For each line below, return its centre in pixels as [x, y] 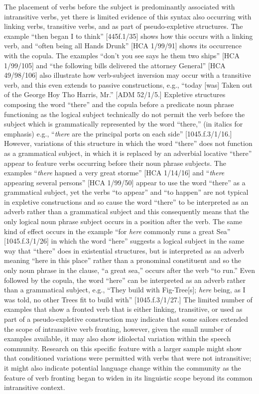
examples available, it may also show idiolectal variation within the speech [117, 338]
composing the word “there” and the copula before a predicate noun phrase [119, 104]
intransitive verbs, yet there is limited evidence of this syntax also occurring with [128, 16]
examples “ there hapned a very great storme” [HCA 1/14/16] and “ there [114, 173]
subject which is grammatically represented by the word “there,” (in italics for [124, 124]
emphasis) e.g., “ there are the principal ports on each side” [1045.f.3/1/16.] [118, 133]
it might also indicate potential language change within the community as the [123, 367]
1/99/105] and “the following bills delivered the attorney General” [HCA [115, 65]
